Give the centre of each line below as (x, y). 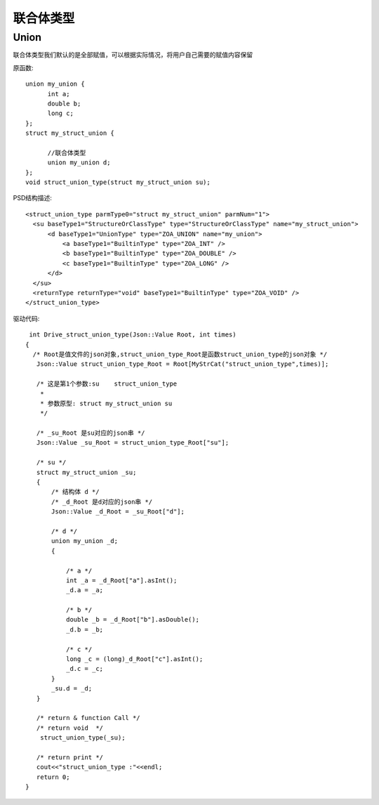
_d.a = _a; (85, 590)
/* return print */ (70, 757)
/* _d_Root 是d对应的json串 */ (102, 502)
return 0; (53, 777)
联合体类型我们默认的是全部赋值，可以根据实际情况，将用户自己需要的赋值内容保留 (133, 55)
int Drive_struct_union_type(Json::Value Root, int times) (133, 335)
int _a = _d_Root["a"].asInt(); (121, 580)
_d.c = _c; (85, 669)
